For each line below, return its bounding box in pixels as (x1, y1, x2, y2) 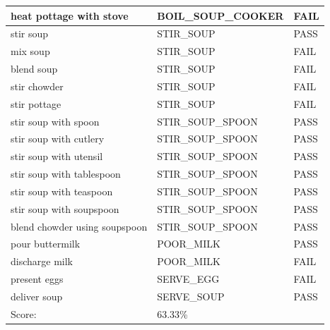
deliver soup (11, 289, 63, 303)
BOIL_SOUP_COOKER (157, 8, 284, 23)
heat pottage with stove (11, 8, 129, 23)
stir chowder (11, 78, 64, 93)
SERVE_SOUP (157, 289, 225, 303)
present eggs (11, 271, 64, 286)
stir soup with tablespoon (11, 166, 121, 181)
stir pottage (11, 96, 61, 111)
